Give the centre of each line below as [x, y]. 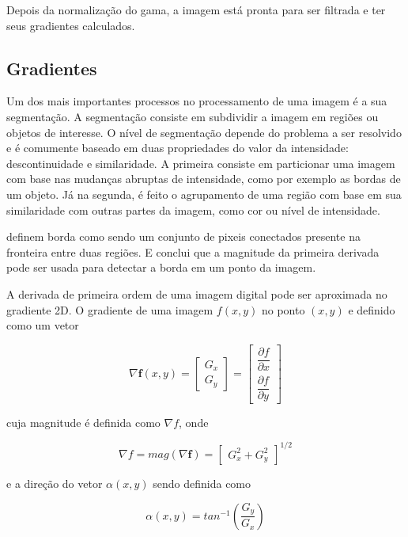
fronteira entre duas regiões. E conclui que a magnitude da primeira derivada [193, 251]
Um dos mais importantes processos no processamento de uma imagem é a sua [197, 101]
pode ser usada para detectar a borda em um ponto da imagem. [161, 267]
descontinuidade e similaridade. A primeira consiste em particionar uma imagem [201, 163]
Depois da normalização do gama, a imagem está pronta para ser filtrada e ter [196, 10]
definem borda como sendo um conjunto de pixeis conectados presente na [183, 236]
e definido [372, 309]
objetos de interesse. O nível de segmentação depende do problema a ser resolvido [204, 132]
